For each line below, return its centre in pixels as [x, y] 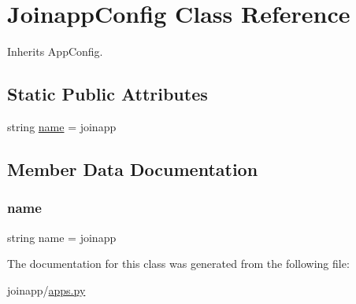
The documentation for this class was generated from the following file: [178, 264]
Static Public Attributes [108, 94]
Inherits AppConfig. [55, 51]
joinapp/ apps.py [46, 289]
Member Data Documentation [133, 168]
